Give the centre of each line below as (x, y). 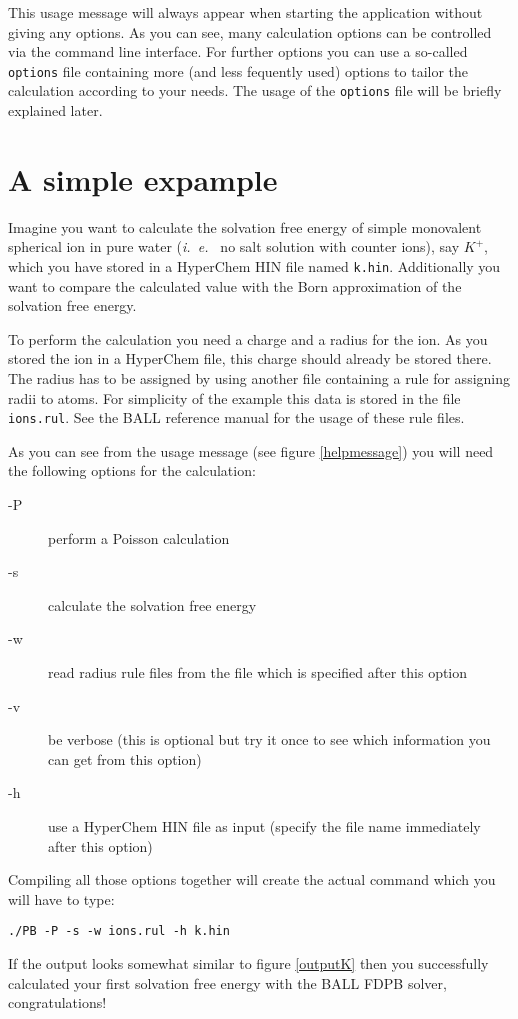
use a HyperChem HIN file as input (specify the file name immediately (264, 826)
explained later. (55, 110)
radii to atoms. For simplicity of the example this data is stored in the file (234, 397)
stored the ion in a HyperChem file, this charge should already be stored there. (250, 358)
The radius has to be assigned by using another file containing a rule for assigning (259, 378)
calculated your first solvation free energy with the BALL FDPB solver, (227, 982)
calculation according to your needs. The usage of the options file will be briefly (255, 90)
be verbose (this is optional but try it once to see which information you (269, 739)
